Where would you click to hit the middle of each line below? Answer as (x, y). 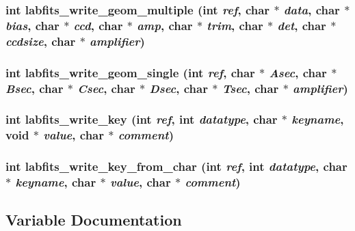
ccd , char (98, 25)
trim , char (235, 25)
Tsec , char (250, 88)
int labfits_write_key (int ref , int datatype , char (142, 119)
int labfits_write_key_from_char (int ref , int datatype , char (176, 166)
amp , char (165, 25)
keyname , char (56, 182)
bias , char (32, 25)
